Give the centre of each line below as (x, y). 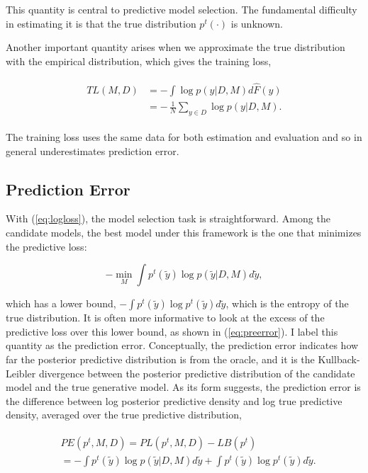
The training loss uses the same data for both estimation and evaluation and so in (184, 137)
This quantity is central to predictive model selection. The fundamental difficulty (182, 9)
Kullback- (339, 359)
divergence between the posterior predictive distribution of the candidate (197, 373)
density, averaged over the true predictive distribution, (124, 415)
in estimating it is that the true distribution (101, 23)
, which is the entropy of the (287, 303)
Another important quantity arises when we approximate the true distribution (175, 47)
